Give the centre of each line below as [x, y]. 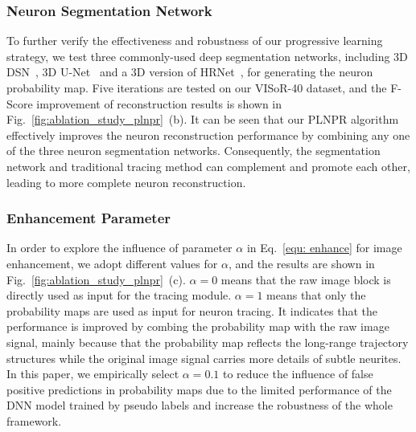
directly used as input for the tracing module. [119, 295]
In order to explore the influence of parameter [119, 248]
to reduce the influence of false [298, 374]
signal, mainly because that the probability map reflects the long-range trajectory [208, 342]
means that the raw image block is [306, 279]
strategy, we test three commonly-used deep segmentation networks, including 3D [207, 56]
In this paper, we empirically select [93, 374]
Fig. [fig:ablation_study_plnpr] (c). [96, 279]
